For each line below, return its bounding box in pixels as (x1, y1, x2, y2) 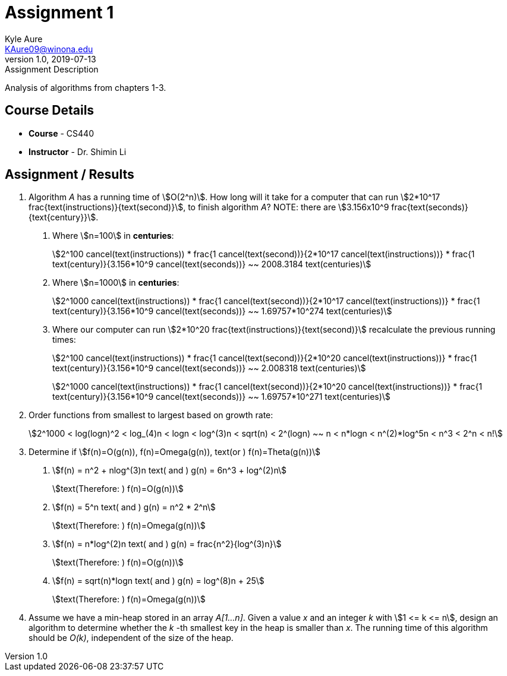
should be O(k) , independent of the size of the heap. (29, 633, 234, 643)
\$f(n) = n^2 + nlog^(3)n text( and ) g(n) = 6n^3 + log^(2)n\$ (52, 465, 287, 476)
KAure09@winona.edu (5, 43, 93, 54)
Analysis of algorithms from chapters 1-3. (5, 82, 166, 93)
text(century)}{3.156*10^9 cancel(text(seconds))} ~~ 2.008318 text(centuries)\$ (52, 363, 366, 374)
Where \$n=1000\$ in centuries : (52, 277, 180, 288)
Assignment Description (5, 64, 99, 74)
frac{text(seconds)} (391, 202, 468, 213)
